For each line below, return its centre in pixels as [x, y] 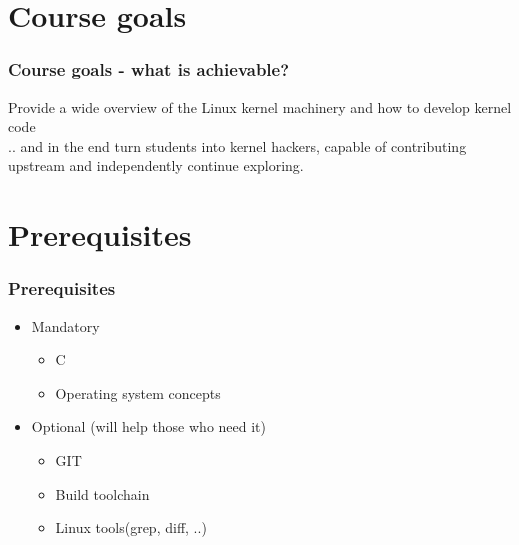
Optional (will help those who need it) [149, 426]
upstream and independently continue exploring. [156, 165]
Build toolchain [102, 493]
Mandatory [65, 325]
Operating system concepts [138, 392]
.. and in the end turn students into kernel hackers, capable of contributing [237, 145]
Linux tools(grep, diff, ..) [131, 527]
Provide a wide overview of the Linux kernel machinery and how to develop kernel [260, 106]
